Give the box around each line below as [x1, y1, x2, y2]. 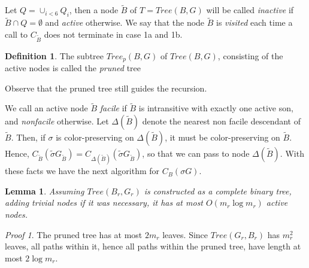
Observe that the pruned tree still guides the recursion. [5, 81, 207, 94]
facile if [99, 102, 127, 114]
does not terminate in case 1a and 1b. [44, 28, 183, 40]
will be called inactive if [206, 4, 294, 16]
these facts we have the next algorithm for [5, 165, 160, 177]
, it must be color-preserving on [165, 131, 280, 144]
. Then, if [11, 131, 46, 144]
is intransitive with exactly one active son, [138, 102, 293, 114]
